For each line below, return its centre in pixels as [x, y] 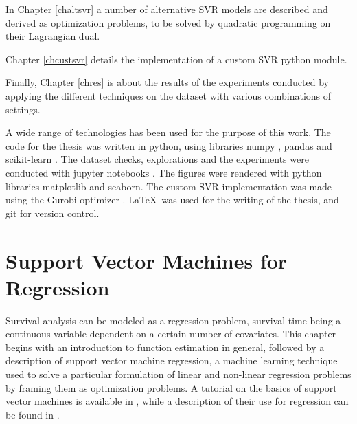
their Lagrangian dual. [53, 36]
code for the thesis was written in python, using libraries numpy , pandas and [169, 145]
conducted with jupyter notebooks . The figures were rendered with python [164, 172]
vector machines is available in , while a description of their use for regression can [177, 401]
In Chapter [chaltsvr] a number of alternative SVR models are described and [167, 9]
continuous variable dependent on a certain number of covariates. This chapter [171, 334]
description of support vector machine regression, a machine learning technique [172, 360]
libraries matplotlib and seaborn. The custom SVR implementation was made [169, 186]
